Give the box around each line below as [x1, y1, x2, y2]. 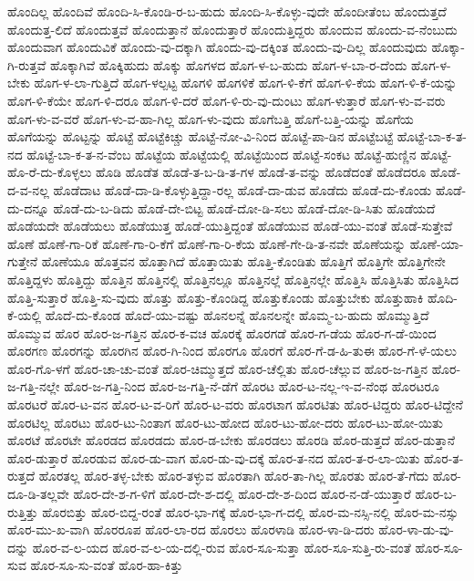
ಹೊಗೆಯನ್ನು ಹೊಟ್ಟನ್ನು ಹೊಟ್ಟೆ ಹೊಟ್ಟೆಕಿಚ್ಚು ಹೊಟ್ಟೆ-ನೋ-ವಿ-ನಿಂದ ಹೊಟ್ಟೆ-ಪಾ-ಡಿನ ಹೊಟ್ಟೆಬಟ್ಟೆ [7, 127, 394, 146]
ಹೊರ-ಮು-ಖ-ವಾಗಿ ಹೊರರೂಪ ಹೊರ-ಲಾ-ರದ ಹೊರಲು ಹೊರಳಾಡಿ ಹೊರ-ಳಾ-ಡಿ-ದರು [7, 520, 375, 539]
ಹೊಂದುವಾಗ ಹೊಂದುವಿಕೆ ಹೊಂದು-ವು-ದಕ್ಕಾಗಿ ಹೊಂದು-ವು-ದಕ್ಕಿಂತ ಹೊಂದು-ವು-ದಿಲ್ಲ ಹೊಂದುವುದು [7, 37, 428, 57]
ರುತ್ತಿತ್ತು [7, 502, 38, 521]
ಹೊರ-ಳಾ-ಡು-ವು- [378, 520, 454, 539]
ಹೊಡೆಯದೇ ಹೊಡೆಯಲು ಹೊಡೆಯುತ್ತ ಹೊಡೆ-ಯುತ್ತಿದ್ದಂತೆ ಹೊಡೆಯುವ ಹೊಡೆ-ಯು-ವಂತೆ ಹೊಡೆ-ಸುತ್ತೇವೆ [7, 216, 453, 235]
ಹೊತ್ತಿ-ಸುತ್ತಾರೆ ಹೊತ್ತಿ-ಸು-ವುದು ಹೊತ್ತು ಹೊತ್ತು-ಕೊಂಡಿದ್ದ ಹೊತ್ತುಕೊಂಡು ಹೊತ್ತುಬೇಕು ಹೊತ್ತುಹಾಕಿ [7, 287, 424, 306]
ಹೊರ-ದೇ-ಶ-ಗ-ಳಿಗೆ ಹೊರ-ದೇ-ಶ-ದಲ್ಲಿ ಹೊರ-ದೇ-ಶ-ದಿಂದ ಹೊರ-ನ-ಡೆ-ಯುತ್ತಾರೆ [73, 484, 411, 503]
